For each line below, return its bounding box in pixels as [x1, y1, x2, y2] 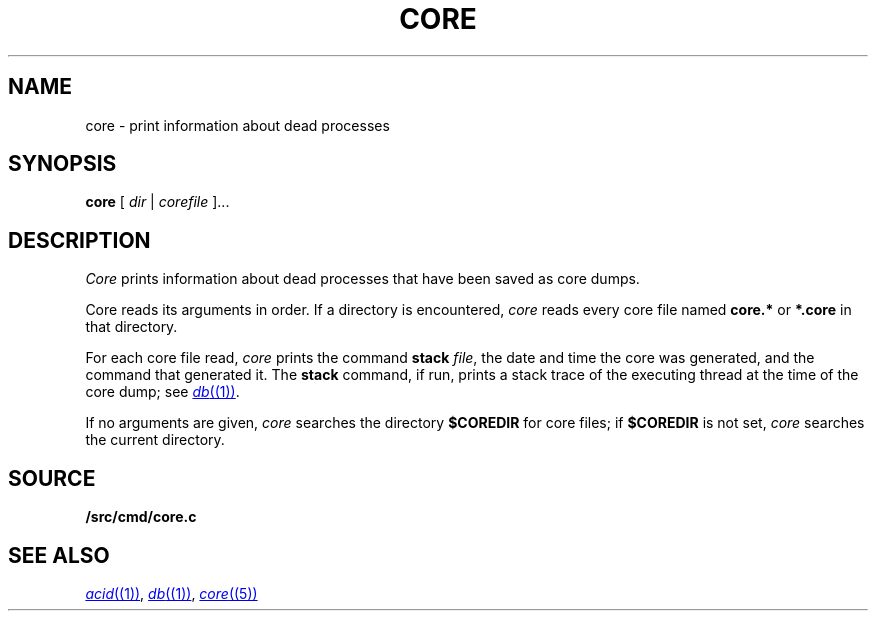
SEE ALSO [8, 542, 110, 568]
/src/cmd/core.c [85, 508, 197, 526]
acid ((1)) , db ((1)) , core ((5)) [85, 584, 258, 602]
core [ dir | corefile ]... [85, 193, 230, 211]
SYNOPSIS [8, 151, 117, 177]
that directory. [85, 318, 178, 336]
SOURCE [8, 465, 96, 491]
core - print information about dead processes [85, 116, 390, 134]
